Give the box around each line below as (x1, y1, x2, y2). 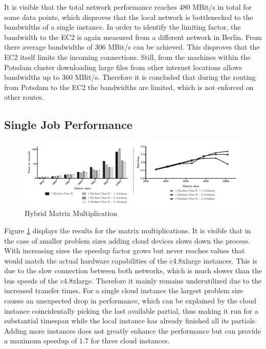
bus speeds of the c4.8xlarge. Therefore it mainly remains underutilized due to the (4, 275, 262, 286)
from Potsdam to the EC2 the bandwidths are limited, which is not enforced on (4, 81, 254, 92)
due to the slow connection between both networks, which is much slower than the (4, 265, 262, 276)
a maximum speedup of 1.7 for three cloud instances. (4, 335, 170, 346)
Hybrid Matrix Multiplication (25, 208, 117, 219)
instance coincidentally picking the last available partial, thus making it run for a (4, 305, 258, 316)
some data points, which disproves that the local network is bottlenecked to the (4, 11, 253, 22)
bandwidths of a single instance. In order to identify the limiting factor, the (4, 21, 241, 32)
